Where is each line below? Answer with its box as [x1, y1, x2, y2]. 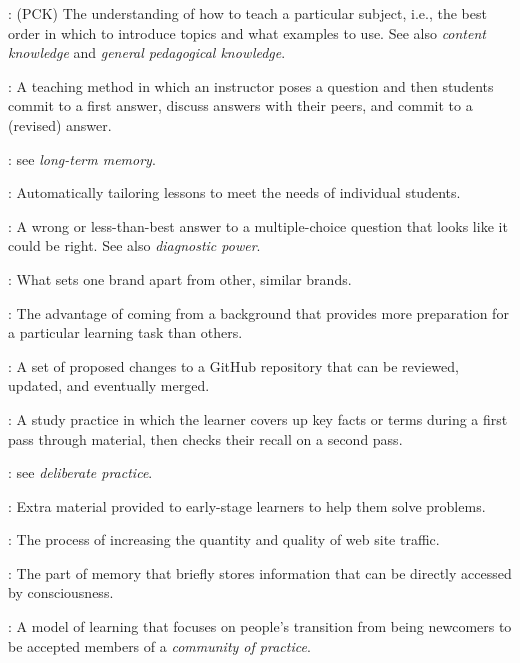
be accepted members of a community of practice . [8, 635, 311, 656]
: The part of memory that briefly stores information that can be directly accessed [8, 562, 512, 583]
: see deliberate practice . [8, 462, 153, 483]
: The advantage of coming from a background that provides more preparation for [8, 302, 509, 323]
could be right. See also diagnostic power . [8, 235, 261, 256]
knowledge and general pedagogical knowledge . [8, 42, 286, 63]
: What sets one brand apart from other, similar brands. [8, 268, 352, 289]
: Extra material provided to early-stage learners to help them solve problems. [8, 495, 486, 516]
